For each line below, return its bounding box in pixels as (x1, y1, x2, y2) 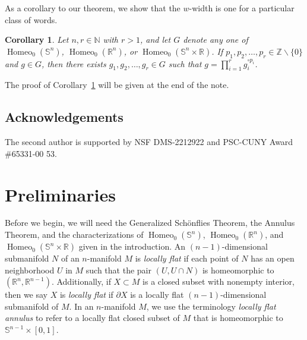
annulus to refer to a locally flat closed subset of (5, 311, 180, 324)
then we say (5, 288, 48, 301)
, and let (140, 33, 171, 46)
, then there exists (42, 57, 106, 70)
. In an (69, 300, 94, 312)
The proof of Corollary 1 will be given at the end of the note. (5, 78, 229, 91)
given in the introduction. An (78, 240, 186, 253)
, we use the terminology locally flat (146, 300, 276, 312)
